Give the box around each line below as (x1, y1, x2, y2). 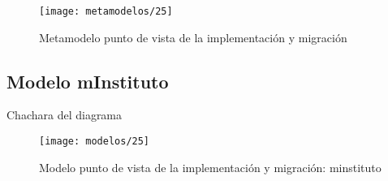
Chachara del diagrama (6, 106, 123, 123)
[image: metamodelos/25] (39, 6, 173, 17)
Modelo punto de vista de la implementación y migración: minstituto (39, 158, 382, 175)
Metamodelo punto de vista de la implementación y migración (39, 28, 347, 45)
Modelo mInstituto (6, 68, 169, 93)
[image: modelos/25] (39, 136, 150, 148)
